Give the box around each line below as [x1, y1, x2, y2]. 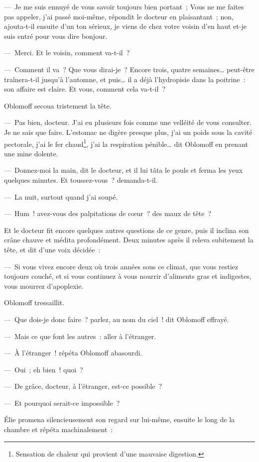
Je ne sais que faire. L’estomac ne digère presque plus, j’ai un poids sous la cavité [4, 126, 253, 137]
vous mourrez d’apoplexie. [4, 280, 84, 291]
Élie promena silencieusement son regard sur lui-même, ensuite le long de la [4, 414, 235, 425]
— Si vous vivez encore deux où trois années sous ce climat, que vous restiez [4, 261, 238, 271]
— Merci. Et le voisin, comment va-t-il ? [4, 47, 130, 58]
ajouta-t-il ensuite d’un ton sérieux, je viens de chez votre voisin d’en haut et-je [4, 21, 247, 31]
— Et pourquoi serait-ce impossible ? [4, 397, 120, 408]
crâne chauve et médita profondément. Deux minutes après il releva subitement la [4, 234, 254, 245]
